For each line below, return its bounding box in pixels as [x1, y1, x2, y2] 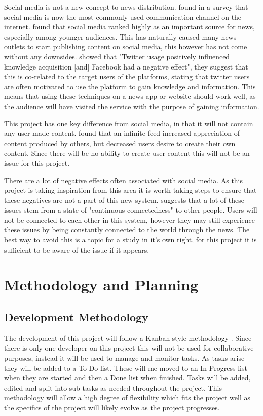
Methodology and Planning [4, 274, 199, 295]
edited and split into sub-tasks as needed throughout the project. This [4, 382, 222, 393]
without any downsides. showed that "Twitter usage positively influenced [4, 51, 230, 61]
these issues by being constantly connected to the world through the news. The [4, 224, 250, 235]
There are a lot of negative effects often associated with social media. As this [4, 175, 243, 185]
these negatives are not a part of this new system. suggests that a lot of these [4, 194, 244, 205]
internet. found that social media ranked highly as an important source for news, [4, 21, 255, 32]
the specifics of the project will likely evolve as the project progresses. [4, 402, 220, 412]
